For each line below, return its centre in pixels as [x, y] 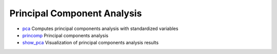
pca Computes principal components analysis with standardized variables [100, 29]
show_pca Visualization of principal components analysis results [91, 43]
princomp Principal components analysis [65, 35]
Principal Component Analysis [76, 13]
